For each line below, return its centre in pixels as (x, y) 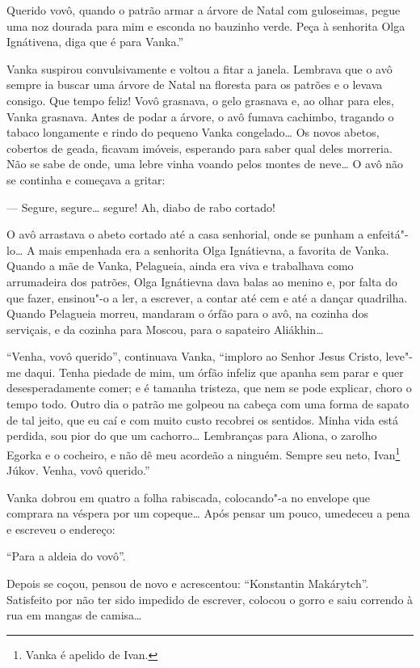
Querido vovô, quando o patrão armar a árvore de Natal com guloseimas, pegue (204, 10)
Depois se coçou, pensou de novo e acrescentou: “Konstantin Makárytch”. (188, 583)
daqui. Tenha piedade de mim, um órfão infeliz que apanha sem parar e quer (214, 372)
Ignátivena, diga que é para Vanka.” (95, 42)
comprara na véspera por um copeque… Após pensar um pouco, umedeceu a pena (208, 513)
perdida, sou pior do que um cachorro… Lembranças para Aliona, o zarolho (192, 435)
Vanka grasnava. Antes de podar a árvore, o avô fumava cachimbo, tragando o (200, 116)
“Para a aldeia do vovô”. (66, 556)
